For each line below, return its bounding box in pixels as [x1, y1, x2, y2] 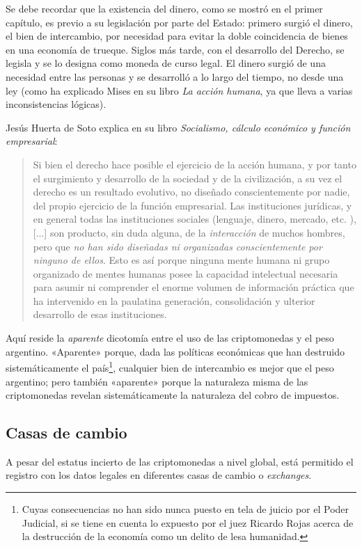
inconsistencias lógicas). [6, 97, 107, 111]
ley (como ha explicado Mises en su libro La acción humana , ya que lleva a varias [6, 83, 353, 97]
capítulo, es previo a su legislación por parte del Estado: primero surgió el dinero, [6, 15, 353, 29]
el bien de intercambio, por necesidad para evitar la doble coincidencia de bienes [6, 29, 348, 43]
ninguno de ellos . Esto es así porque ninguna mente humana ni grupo [33, 253, 330, 267]
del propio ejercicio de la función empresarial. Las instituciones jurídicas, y [33, 198, 352, 212]
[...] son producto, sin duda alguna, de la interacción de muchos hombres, [33, 225, 345, 239]
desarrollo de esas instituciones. [33, 307, 167, 322]
